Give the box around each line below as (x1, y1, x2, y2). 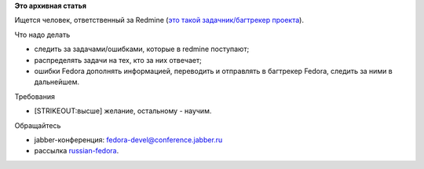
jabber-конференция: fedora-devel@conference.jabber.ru (34, 134, 223, 145)
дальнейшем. (34, 77, 80, 86)
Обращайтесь (14, 120, 61, 130)
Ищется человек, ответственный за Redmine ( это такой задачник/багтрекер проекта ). (14, 16, 304, 25)
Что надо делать (14, 30, 71, 39)
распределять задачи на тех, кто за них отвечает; (34, 55, 202, 64)
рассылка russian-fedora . (34, 146, 119, 156)
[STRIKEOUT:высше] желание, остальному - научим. (34, 106, 212, 116)
